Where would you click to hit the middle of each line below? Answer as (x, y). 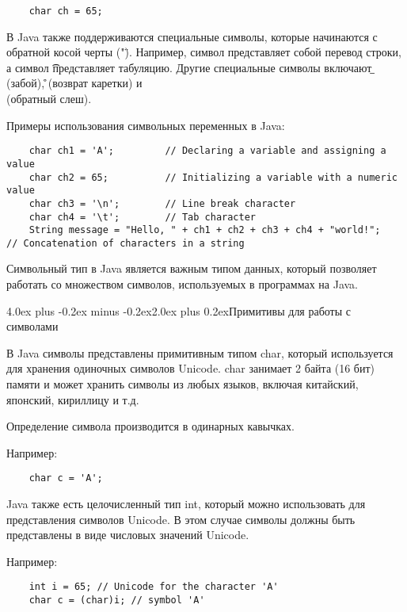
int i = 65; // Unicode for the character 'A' (154, 587)
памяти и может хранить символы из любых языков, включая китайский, (183, 384)
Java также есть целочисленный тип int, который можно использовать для (186, 504)
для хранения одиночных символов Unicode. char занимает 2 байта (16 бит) (191, 368)
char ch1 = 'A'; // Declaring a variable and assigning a (207, 151)
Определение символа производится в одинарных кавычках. (150, 426)
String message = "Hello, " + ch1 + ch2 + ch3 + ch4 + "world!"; (205, 230)
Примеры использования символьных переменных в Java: (146, 125)
